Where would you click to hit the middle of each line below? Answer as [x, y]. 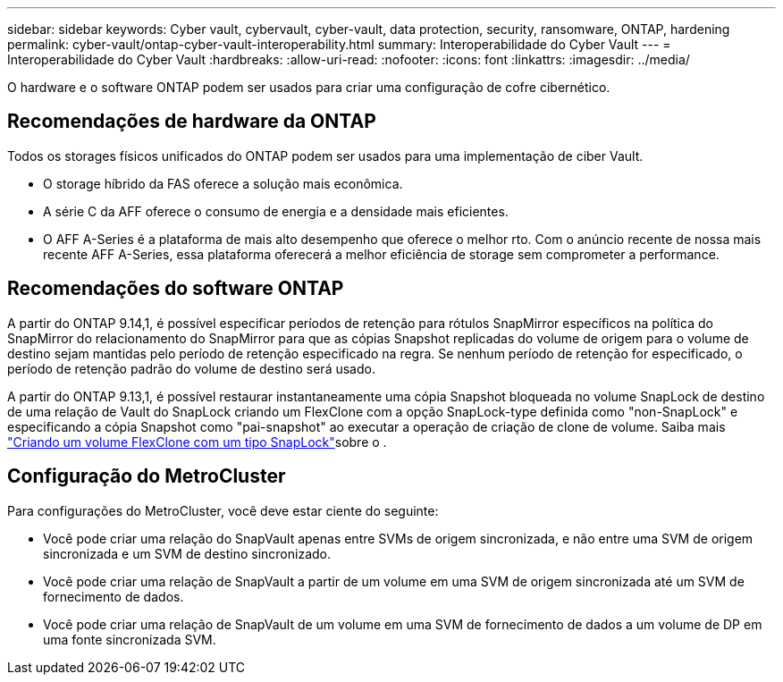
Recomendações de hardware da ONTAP [192, 122]
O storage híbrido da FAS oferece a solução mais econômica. [223, 183]
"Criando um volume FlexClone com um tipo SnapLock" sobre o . [197, 442]
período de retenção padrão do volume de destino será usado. [191, 368]
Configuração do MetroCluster [147, 476]
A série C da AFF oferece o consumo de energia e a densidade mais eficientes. [276, 211]
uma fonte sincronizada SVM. [130, 639]
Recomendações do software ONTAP [176, 289]
